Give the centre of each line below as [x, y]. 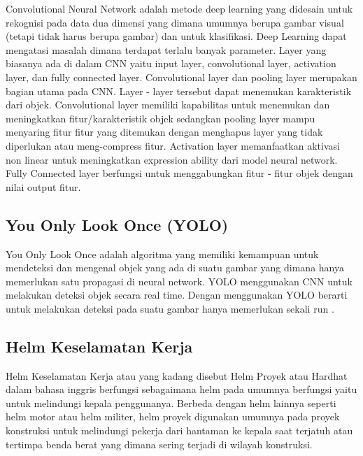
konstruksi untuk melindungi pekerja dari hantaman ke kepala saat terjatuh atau [179, 430]
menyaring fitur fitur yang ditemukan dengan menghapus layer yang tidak [164, 132]
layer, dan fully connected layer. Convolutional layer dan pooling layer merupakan [181, 77]
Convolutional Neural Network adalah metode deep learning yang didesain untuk [179, 8]
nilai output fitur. [43, 186]
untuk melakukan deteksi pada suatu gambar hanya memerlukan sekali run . [170, 308]
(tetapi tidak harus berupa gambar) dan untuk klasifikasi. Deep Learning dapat [176, 36]
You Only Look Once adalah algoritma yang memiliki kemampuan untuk [162, 254]
